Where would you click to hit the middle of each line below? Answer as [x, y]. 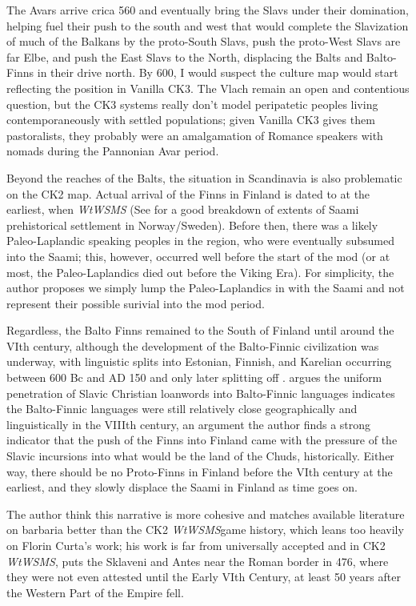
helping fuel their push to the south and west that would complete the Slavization [208, 25]
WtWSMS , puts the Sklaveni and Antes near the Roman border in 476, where [198, 561]
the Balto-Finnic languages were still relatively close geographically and [182, 409]
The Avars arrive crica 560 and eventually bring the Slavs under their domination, [208, 10]
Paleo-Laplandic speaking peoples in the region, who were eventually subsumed [200, 241]
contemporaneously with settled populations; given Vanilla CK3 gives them [191, 120]
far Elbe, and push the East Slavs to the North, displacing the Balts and [185, 56]
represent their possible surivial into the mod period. [136, 303]
